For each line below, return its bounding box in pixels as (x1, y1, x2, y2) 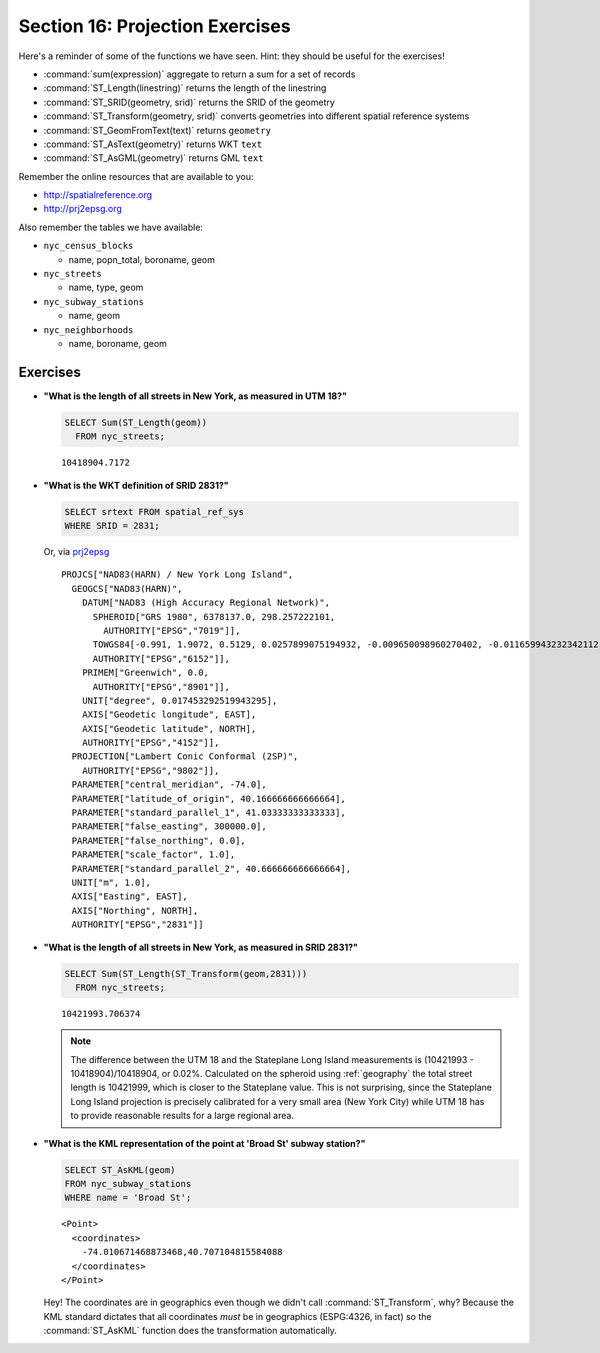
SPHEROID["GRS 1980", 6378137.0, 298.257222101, (92, 611, 336, 622)
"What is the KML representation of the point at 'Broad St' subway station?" (43, 1137, 366, 1149)
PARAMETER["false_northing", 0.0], (71, 835, 247, 846)
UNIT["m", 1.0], (71, 876, 152, 888)
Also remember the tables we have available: (18, 221, 204, 233)
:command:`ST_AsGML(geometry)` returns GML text (43, 152, 264, 164)
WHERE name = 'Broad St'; (64, 1192, 192, 1204)
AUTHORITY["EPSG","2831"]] (71, 919, 204, 930)
